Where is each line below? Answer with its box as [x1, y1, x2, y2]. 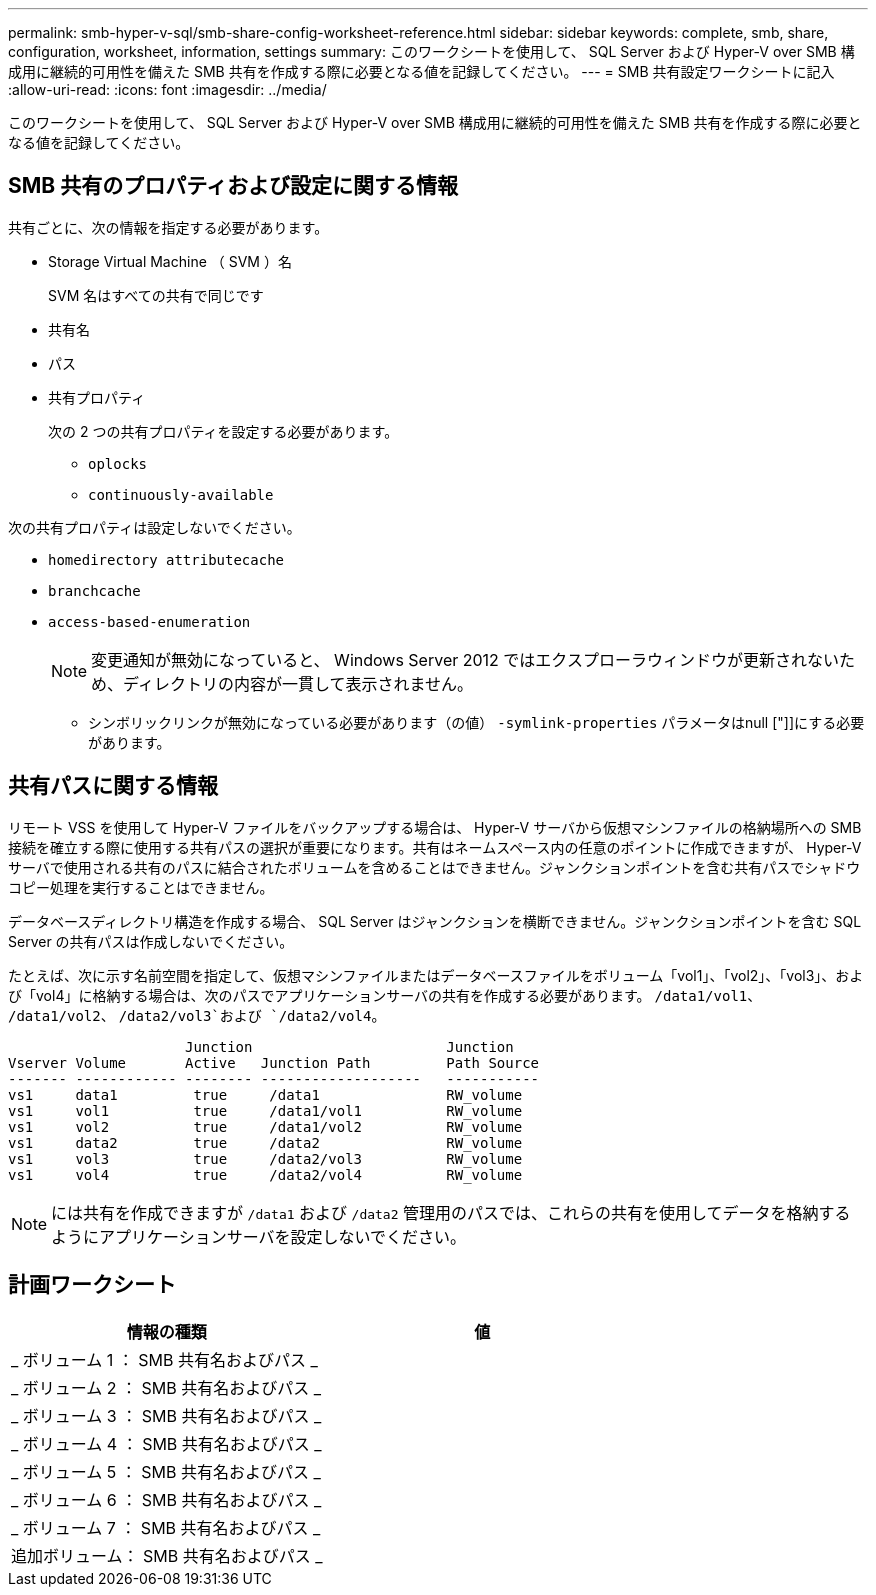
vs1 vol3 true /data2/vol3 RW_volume [8, 1150, 523, 1167]
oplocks [88, 455, 148, 472]
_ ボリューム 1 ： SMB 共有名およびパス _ [11, 1349, 318, 1370]
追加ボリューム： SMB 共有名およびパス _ [11, 1545, 323, 1566]
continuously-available [88, 486, 274, 503]
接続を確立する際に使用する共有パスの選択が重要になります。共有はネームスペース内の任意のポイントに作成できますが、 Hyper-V [8, 838, 862, 856]
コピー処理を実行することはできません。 [8, 878, 274, 896]
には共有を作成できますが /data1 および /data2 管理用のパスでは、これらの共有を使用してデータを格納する [51, 1202, 851, 1223]
